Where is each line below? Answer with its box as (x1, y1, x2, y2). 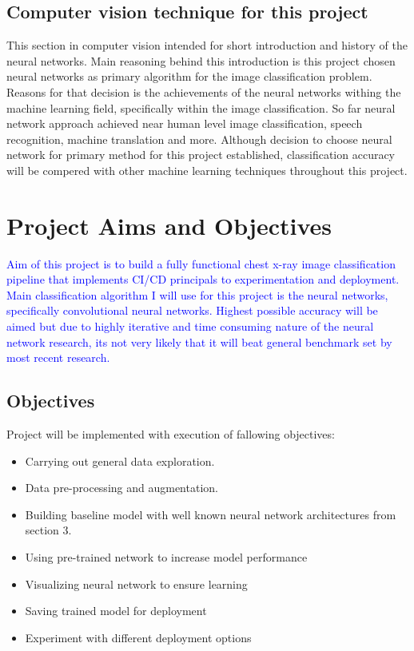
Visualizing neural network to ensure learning (25, 575, 248, 592)
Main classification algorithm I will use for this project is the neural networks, (6, 286, 388, 303)
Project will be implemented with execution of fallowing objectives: (6, 426, 335, 443)
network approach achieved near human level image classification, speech (6, 115, 363, 132)
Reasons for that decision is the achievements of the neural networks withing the (6, 83, 401, 100)
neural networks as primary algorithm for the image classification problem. (6, 68, 372, 85)
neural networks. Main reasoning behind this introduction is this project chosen (6, 52, 396, 69)
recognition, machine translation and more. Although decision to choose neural (6, 130, 392, 147)
